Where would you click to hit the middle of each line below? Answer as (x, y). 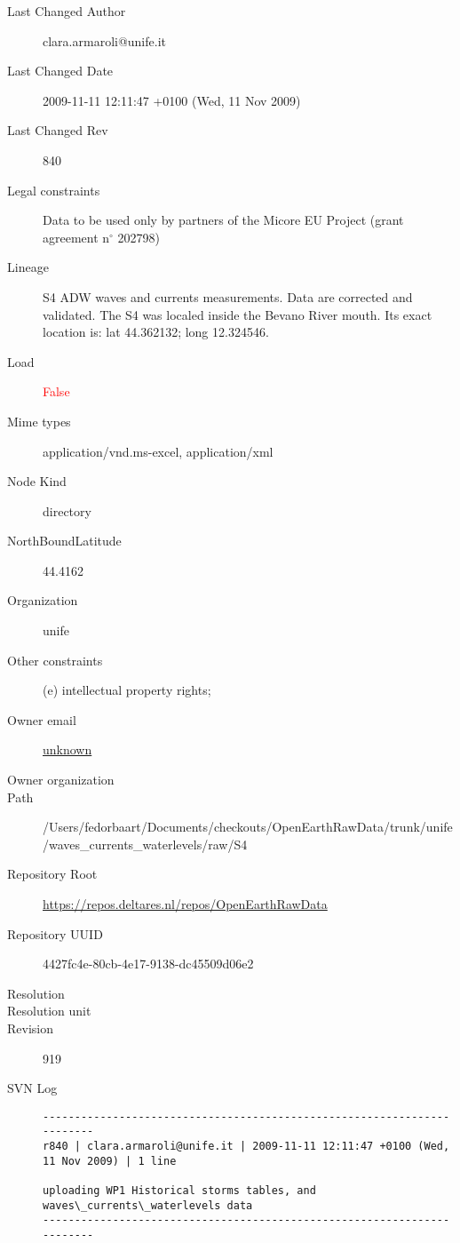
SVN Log (32, 1088)
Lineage (28, 267)
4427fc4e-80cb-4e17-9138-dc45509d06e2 (148, 964)
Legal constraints (54, 190)
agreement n (76, 237)
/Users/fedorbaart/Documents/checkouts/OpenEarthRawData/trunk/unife (248, 827)
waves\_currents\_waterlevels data (148, 1205)
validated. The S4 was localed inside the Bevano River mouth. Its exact (238, 314)
